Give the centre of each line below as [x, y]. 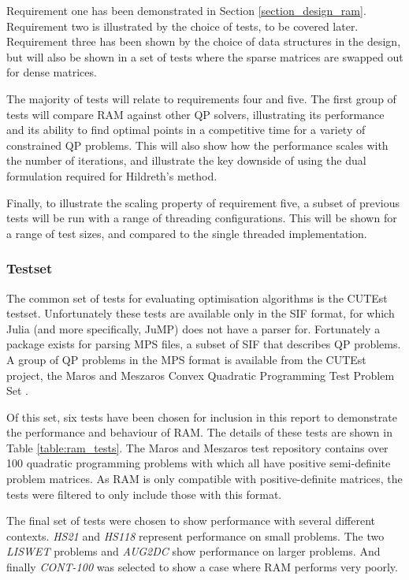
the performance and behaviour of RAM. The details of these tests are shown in [199, 432]
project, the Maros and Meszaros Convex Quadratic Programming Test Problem [201, 375]
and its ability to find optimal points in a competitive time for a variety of [186, 130]
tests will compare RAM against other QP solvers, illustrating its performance [195, 114]
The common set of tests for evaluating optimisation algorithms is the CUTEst [197, 297]
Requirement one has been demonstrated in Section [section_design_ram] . [186, 10]
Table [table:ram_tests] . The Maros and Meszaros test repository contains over [197, 447]
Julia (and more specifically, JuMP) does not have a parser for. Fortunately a [193, 328]
